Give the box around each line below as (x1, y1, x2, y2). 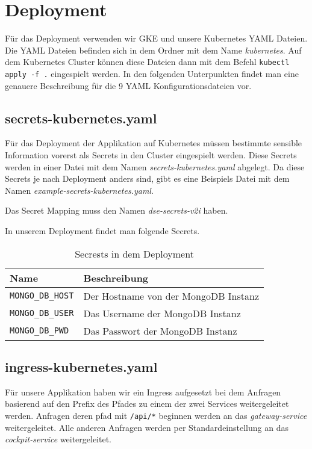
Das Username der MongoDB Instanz (83, 306, 241, 320)
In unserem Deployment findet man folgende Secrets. (5, 224, 200, 237)
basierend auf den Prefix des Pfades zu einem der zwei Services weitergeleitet (5, 397, 289, 410)
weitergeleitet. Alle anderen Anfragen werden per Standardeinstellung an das (5, 421, 289, 433)
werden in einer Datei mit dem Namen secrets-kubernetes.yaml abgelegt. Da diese (5, 160, 305, 173)
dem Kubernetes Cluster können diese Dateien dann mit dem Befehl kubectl (5, 55, 290, 68)
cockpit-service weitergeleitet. (5, 433, 111, 445)
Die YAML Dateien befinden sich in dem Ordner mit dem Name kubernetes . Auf (5, 43, 302, 56)
